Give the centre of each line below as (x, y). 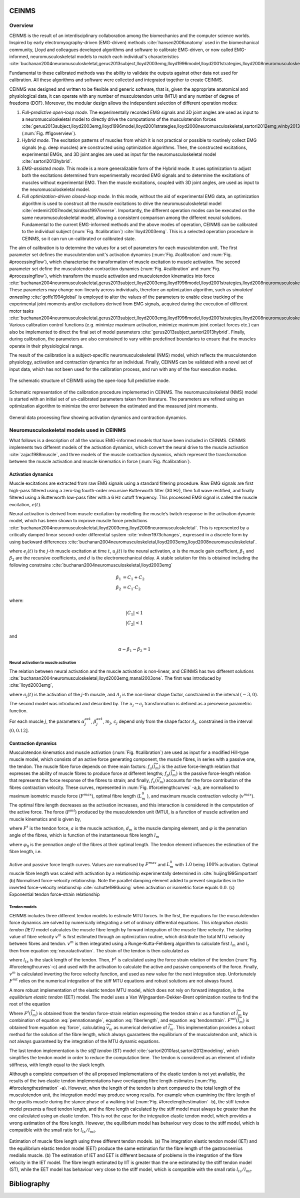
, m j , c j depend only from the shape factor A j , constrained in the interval (177, 722)
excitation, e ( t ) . (25, 504)
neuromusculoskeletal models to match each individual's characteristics (104, 56)
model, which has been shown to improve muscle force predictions (78, 521)
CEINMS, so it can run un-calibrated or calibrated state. (79, 239)
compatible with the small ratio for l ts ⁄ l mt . (53, 1130)
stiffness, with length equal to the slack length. (57, 1065)
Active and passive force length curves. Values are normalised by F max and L (89, 864)
